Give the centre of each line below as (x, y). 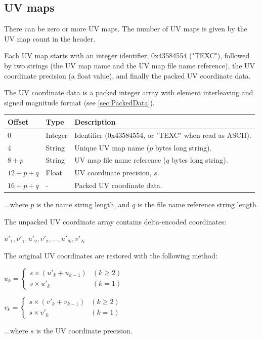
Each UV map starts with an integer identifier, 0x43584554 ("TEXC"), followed (127, 55)
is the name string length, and (83, 204)
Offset (18, 121)
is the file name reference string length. (198, 204)
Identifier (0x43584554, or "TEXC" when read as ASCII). (163, 135)
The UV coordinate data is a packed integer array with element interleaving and (129, 92)
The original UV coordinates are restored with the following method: (111, 255)
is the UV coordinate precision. (84, 330)
